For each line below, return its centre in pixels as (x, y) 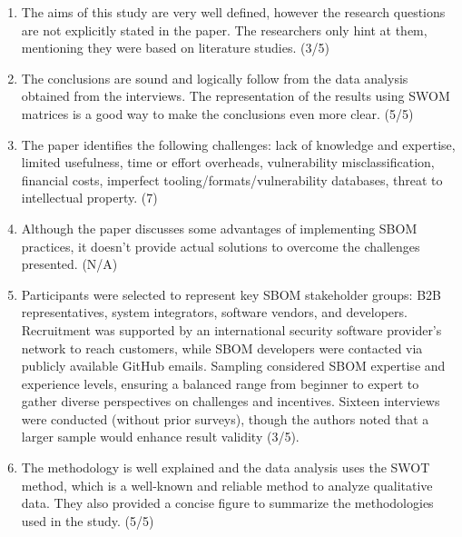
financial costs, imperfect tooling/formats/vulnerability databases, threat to (232, 179)
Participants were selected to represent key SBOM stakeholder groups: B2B (231, 294)
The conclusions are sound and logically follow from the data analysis (215, 78)
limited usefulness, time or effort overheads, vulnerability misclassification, (228, 162)
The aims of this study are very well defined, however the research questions (233, 12)
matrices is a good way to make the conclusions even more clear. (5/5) (217, 113)
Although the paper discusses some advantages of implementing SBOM (219, 228)
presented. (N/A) (69, 264)
